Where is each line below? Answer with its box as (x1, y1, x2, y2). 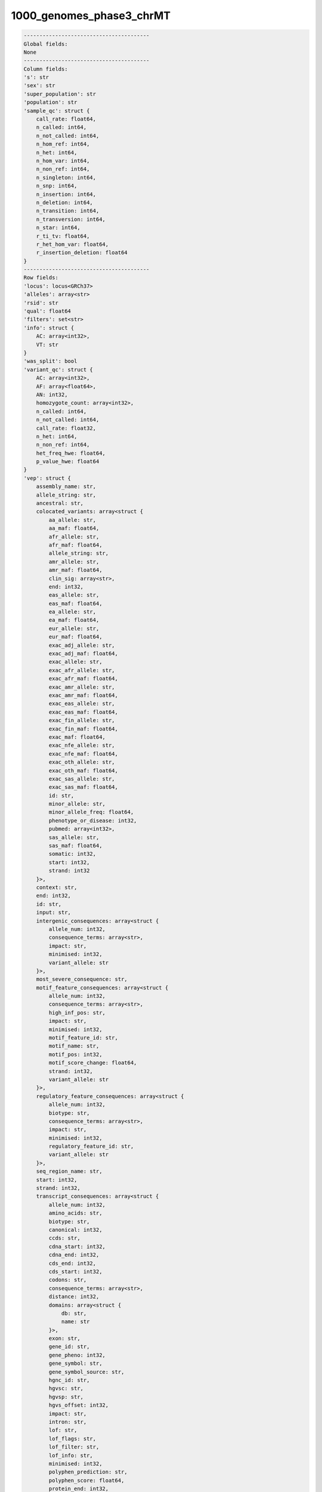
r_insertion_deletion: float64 (36, 249, 128, 256)
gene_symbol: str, (48, 1360, 103, 1367)
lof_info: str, (48, 1452, 94, 1459)
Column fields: (23, 66, 68, 72)
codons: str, (48, 1277, 87, 1283)
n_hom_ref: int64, (36, 141, 90, 147)
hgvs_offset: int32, (48, 1402, 109, 1408)
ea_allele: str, (48, 609, 97, 615)
